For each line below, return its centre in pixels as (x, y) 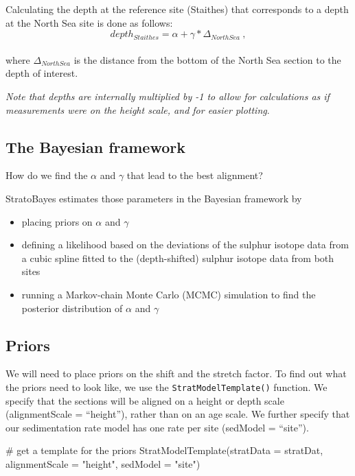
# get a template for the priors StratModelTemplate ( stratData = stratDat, (164, 450)
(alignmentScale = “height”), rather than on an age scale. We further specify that (178, 414)
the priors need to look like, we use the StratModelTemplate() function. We (167, 386)
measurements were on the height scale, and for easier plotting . (138, 109)
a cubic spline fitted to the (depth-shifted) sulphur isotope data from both (178, 258)
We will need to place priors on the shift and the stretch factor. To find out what (176, 373)
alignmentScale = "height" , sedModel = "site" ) (103, 463)
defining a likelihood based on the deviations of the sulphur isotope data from (185, 245)
